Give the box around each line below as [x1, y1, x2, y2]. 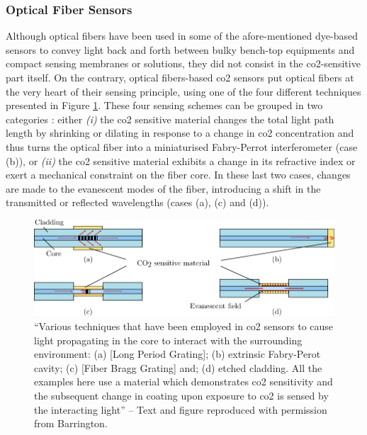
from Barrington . [34, 416, 108, 431]
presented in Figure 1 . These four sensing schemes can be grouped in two [6, 98, 323, 113]
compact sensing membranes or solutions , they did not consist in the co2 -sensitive [6, 56, 361, 71]
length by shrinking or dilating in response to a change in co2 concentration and [6, 125, 354, 140]
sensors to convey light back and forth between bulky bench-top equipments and [6, 42, 355, 57]
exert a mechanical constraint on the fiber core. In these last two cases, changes [6, 167, 351, 182]
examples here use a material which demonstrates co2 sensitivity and [34, 374, 333, 389]
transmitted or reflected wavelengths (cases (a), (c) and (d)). [6, 195, 269, 210]
